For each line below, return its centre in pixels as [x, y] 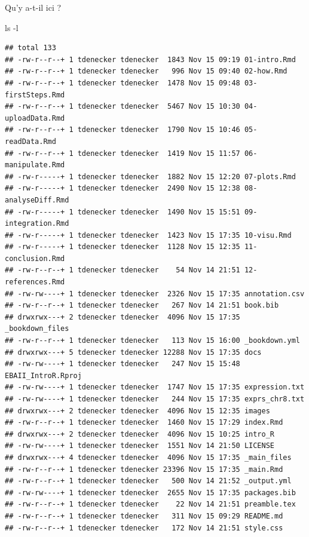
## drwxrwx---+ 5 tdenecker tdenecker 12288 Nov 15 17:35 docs [133, 352]
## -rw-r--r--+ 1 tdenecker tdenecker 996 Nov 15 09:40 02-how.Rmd [146, 71]
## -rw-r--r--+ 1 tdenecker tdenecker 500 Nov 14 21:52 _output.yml [148, 481]
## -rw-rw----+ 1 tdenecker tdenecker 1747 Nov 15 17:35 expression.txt [155, 387]
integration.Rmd [37, 224]
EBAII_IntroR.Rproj [43, 375]
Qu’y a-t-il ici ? [33, 7]
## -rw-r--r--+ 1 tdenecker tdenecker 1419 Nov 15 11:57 [123, 153]
